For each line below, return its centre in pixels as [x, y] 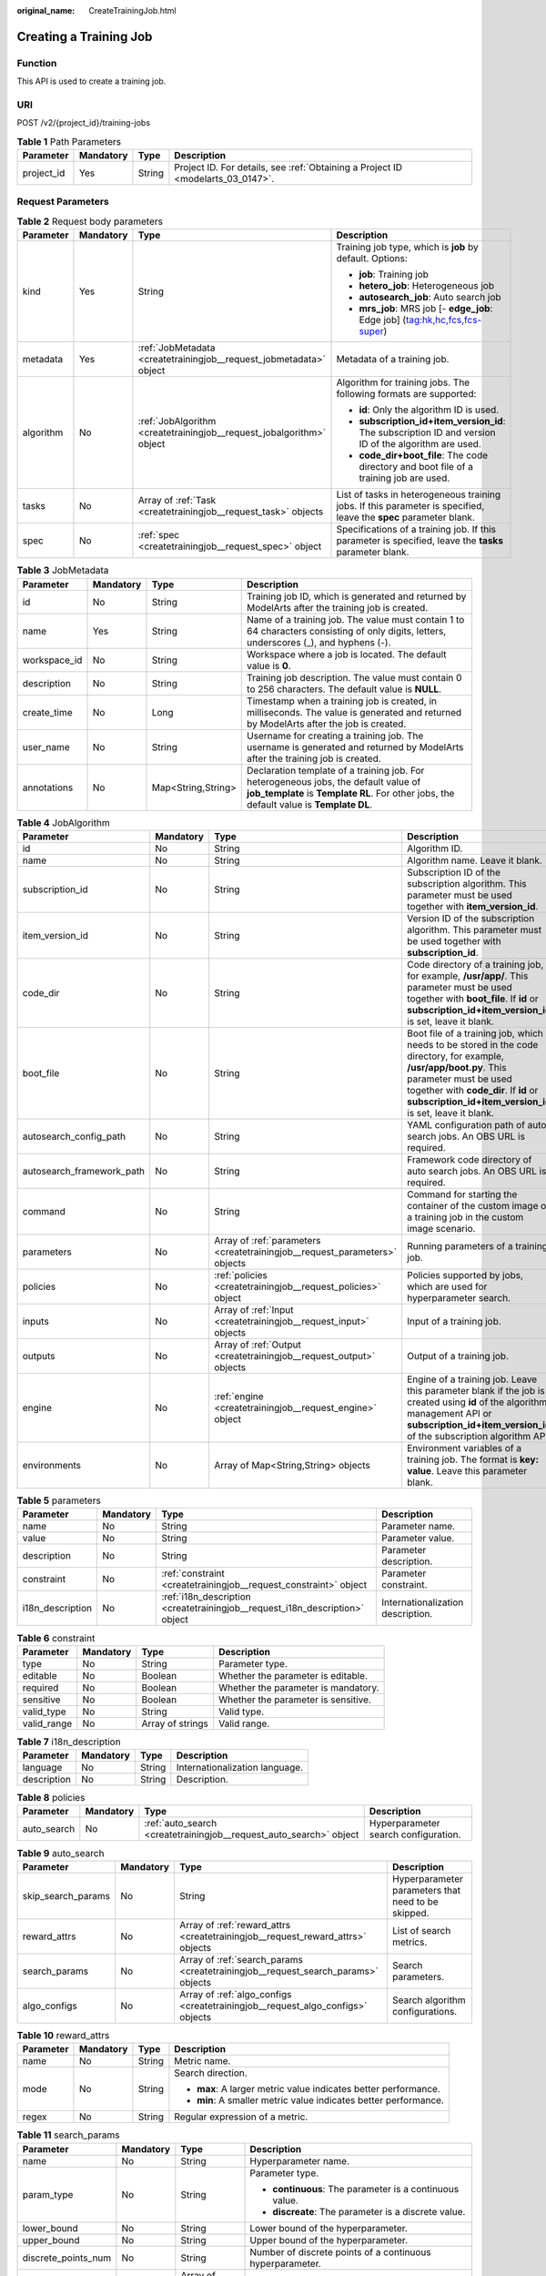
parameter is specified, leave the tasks [420, 541]
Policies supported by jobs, [465, 1275]
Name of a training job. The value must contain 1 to [356, 619]
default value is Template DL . [310, 804]
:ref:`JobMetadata [177, 348]
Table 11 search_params [68, 2135]
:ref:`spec [159, 535]
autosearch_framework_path [84, 1171]
